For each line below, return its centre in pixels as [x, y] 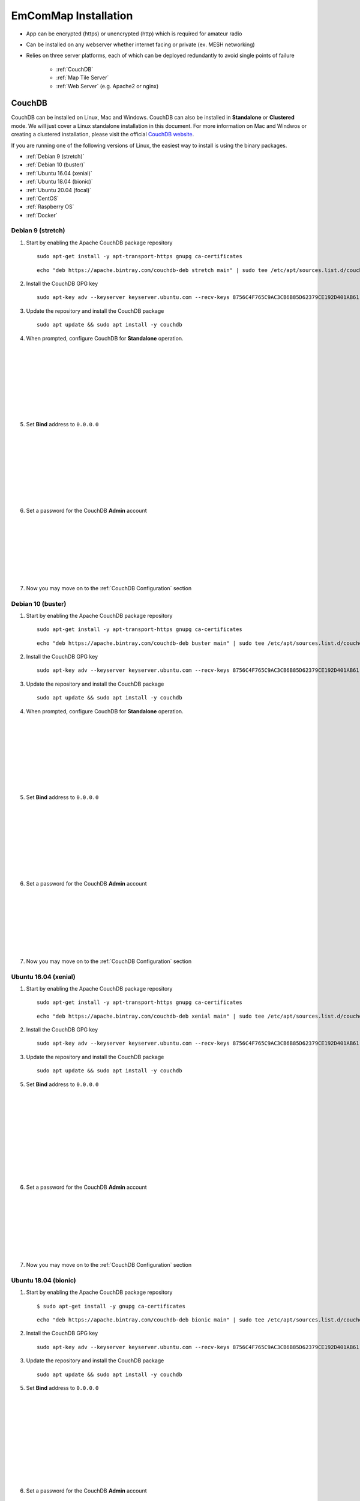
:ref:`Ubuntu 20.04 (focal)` [59, 190]
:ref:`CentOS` [43, 198]
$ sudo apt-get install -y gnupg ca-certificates [111, 1306]
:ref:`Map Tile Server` [82, 77]
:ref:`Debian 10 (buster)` [55, 165]
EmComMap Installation [72, 16]
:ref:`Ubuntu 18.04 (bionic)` [59, 182]
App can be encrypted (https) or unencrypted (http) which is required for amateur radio [134, 34]
